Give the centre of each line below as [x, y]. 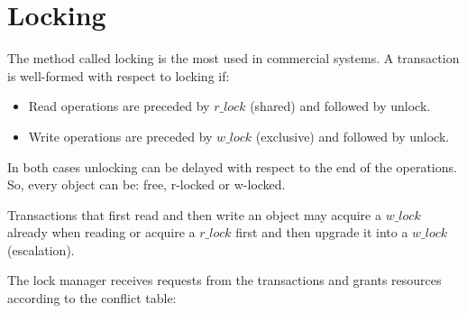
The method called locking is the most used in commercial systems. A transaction [233, 58]
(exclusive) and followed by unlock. [353, 136]
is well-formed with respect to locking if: [119, 75]
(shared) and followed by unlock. [340, 106]
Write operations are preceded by [120, 136]
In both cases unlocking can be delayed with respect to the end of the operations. [232, 166]
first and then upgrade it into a [322, 232]
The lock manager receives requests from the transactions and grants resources [224, 280]
